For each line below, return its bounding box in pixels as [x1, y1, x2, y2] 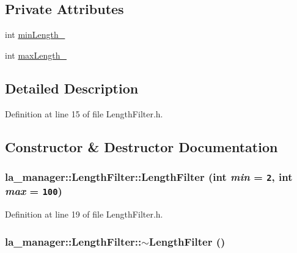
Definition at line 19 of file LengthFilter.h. [5, 208, 163, 221]
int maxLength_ [5, 48, 67, 61]
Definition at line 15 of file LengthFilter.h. [5, 107, 163, 120]
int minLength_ [5, 28, 65, 41]
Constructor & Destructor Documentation [5, 137, 278, 156]
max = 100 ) [5, 183, 62, 199]
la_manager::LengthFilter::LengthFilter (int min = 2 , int [5, 169, 293, 184]
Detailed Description [5, 78, 139, 97]
